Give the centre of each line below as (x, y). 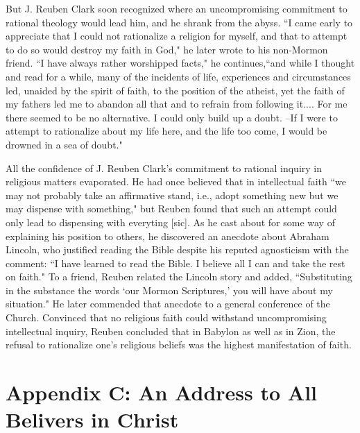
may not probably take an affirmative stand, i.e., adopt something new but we (172, 195)
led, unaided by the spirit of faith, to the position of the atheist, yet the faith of (175, 90)
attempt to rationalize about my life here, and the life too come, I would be (166, 131)
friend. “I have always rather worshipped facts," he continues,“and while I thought (180, 63)
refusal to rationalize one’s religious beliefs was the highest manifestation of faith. (179, 345)
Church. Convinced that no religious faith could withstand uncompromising (166, 317)
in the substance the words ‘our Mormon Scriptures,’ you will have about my (169, 290)
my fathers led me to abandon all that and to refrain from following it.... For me (177, 104)
